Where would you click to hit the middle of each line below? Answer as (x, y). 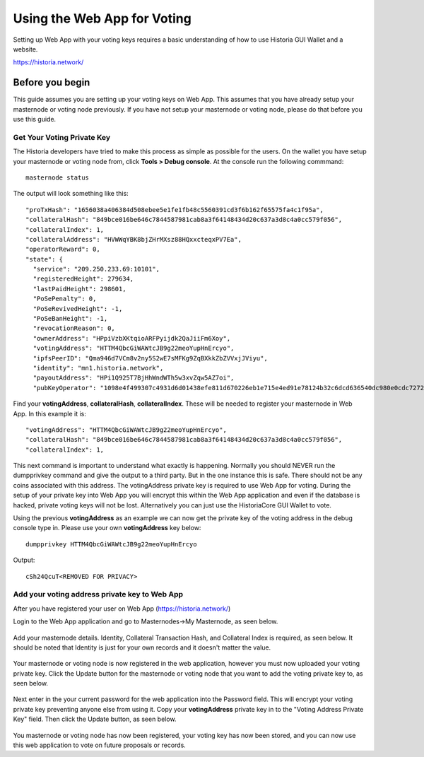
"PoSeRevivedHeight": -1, (78, 309)
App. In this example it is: (49, 413)
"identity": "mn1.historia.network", (98, 368)
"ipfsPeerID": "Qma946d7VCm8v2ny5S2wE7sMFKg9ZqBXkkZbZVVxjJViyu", (150, 358)
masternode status (58, 177)
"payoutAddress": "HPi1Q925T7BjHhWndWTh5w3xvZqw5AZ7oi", (134, 378)
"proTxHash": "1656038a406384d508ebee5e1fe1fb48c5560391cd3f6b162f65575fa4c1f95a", (175, 210)
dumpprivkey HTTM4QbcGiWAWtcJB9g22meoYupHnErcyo (111, 544)
